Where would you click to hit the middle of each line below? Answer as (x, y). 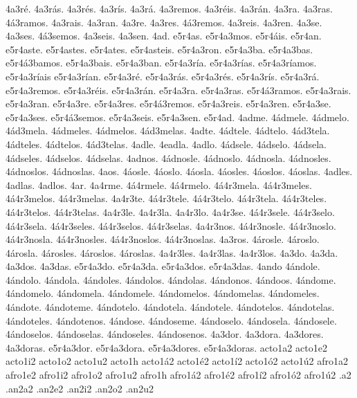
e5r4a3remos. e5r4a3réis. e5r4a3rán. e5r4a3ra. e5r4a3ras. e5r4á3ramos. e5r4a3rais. (178, 90)
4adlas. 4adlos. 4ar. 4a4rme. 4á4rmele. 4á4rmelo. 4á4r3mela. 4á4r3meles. (159, 184)
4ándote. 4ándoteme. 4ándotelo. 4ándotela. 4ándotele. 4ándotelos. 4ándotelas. (170, 307)
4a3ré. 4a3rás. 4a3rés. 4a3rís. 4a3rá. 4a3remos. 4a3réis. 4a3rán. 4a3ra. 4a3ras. (169, 8)
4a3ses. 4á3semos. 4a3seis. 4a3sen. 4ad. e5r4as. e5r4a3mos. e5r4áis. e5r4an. (164, 36)
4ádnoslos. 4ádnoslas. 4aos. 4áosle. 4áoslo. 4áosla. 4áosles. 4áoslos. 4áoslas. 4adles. (179, 171)
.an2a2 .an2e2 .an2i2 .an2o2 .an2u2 (80, 388)
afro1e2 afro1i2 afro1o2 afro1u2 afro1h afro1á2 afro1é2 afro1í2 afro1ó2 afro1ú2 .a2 (178, 375)
